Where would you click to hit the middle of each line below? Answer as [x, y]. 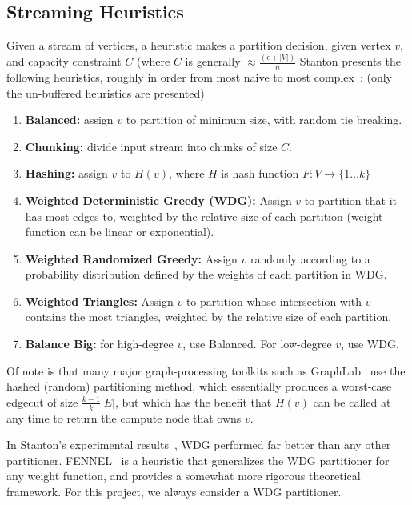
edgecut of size [42, 401]
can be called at [352, 401]
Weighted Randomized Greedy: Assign [131, 258]
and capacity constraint [64, 61]
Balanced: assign [69, 120]
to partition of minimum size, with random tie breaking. [264, 120]
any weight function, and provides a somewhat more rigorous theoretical [184, 476]
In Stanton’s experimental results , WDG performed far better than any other [199, 445]
